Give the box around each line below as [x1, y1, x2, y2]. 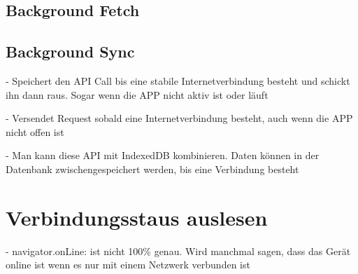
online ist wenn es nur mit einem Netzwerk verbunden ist [6, 257, 250, 272]
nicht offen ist [6, 124, 64, 139]
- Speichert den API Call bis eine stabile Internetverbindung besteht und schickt [6, 73, 350, 88]
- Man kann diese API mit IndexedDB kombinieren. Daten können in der [6, 148, 320, 163]
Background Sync [6, 41, 135, 62]
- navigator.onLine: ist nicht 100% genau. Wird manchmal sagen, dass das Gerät [6, 243, 351, 258]
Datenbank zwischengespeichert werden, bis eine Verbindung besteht [6, 161, 299, 176]
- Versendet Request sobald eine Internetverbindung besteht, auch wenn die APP [6, 111, 353, 125]
